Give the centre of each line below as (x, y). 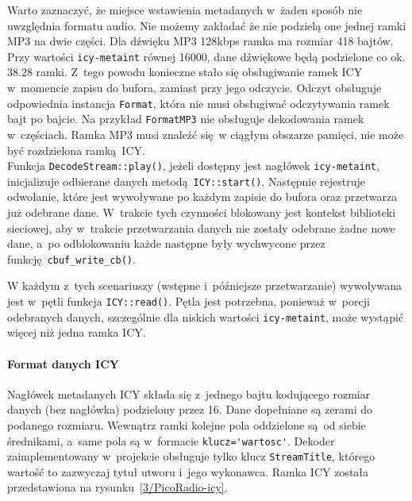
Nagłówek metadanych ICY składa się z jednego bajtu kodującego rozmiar (189, 393)
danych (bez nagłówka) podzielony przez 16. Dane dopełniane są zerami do (190, 409)
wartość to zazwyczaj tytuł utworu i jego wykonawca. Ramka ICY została (188, 471)
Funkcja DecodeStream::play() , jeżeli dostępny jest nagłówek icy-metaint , (193, 166)
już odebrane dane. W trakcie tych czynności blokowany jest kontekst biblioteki (202, 212)
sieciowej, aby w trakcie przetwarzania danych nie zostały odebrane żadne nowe (201, 227)
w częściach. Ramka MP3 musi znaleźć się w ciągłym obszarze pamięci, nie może (206, 134)
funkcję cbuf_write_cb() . (71, 258)
